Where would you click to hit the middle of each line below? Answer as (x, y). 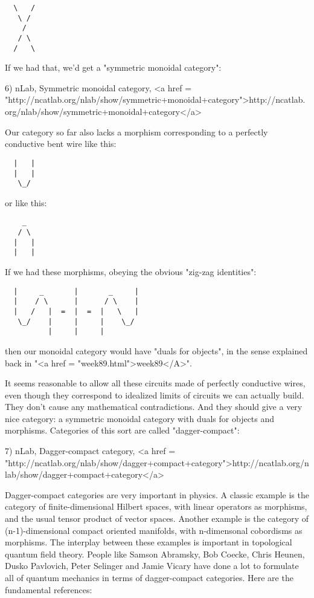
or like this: (26, 202)
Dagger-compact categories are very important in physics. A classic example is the (157, 494)
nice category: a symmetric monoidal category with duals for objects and (140, 418)
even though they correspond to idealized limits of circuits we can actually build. (155, 395)
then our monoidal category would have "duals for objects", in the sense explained (156, 350)
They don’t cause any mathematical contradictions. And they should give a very (154, 407)
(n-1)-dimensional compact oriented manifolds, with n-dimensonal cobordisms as (154, 530)
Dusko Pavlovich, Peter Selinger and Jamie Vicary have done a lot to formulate (152, 566)
